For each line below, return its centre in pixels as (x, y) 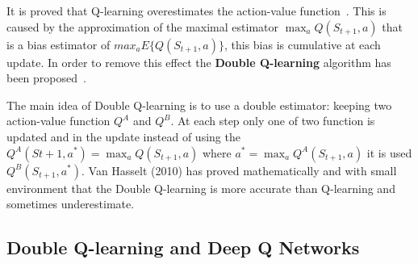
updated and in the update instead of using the (123, 136)
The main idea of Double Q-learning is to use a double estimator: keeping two (199, 105)
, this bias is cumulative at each (302, 44)
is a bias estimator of (59, 44)
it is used (389, 152)
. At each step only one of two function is (273, 121)
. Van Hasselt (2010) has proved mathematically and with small (239, 170)
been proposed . (46, 78)
